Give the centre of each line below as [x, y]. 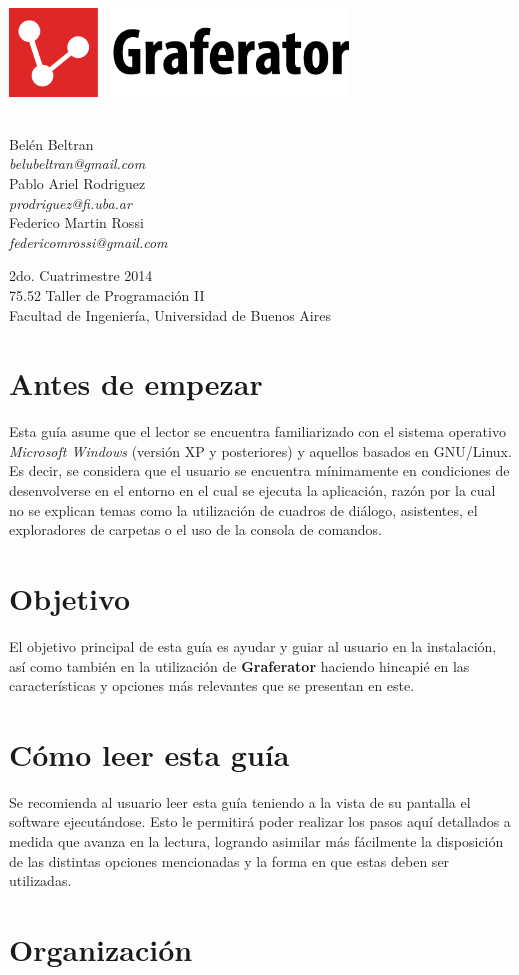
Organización [101, 949]
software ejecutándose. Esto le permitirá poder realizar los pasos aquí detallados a [260, 821]
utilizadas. [40, 880]
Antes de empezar [136, 383]
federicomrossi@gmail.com [88, 241]
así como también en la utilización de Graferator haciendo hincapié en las [239, 665]
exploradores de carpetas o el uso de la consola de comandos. [196, 529]
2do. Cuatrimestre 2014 [81, 275]
